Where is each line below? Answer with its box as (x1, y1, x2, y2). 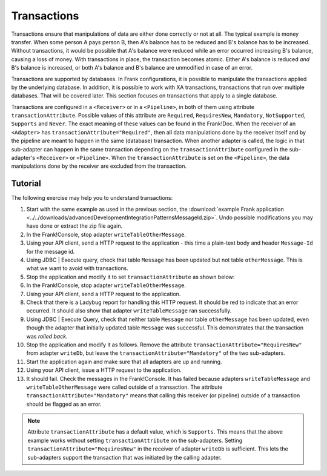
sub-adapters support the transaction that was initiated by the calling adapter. (27, 454, 222, 461)
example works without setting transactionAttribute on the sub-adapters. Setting (27, 437, 242, 444)
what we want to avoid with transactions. (26, 265, 128, 272)
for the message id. (26, 248, 75, 255)
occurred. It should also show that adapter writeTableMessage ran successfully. (26, 307, 232, 314)
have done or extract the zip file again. (26, 222, 123, 230)
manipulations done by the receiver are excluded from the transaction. (11, 162, 187, 170)
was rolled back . (26, 332, 68, 340)
